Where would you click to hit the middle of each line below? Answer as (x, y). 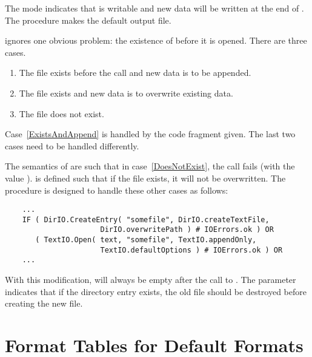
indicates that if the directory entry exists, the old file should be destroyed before (156, 291)
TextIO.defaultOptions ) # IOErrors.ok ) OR (191, 250)
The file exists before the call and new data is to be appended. (135, 73)
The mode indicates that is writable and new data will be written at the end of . (154, 8)
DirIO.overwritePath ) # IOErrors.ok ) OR (187, 230)
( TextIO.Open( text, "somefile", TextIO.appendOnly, (146, 240)
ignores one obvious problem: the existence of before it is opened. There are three (156, 40)
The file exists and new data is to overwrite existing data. (126, 93)
